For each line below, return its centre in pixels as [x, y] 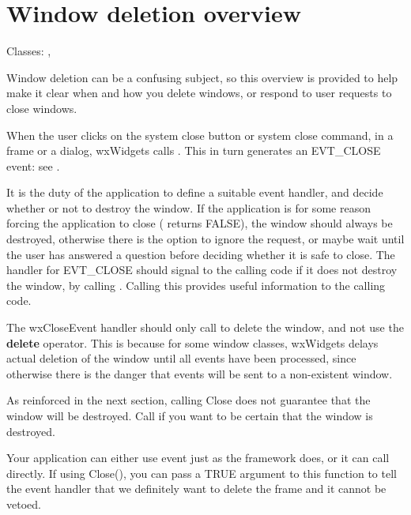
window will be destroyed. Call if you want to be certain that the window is [190, 415]
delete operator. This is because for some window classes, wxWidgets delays [192, 342]
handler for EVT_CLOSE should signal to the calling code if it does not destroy [202, 270]
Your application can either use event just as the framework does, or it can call [198, 458]
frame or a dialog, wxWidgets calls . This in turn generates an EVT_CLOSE [194, 150]
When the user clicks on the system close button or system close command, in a [200, 135]
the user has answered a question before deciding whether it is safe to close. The [201, 254]
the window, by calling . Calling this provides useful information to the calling [196, 285]
